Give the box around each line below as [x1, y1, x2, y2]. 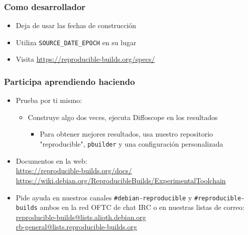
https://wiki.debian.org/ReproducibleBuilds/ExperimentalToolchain [16, 175, 226, 185]
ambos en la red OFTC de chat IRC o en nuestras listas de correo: [40, 202, 244, 212]
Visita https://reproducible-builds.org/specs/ [16, 54, 155, 64]
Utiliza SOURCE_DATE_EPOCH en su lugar [16, 37, 137, 47]
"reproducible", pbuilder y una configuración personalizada [40, 139, 223, 149]
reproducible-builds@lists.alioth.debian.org [16, 211, 146, 222]
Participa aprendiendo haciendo [4, 75, 135, 87]
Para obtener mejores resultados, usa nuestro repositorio [40, 129, 213, 139]
